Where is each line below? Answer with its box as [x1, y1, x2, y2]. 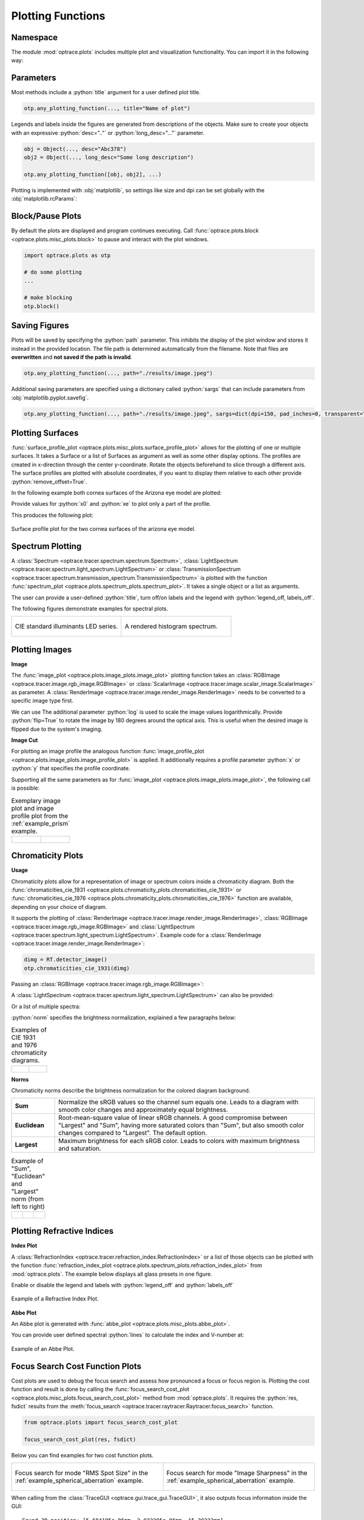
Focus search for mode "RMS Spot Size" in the [15, 1469, 149, 1477]
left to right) [11, 1202, 45, 1211]
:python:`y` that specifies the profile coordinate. [11, 765, 130, 772]
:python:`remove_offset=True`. [11, 478, 87, 485]
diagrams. [11, 1056, 40, 1065]
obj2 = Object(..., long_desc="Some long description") [24, 154, 194, 161]
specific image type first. [11, 697, 74, 705]
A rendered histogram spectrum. [124, 622, 218, 630]
